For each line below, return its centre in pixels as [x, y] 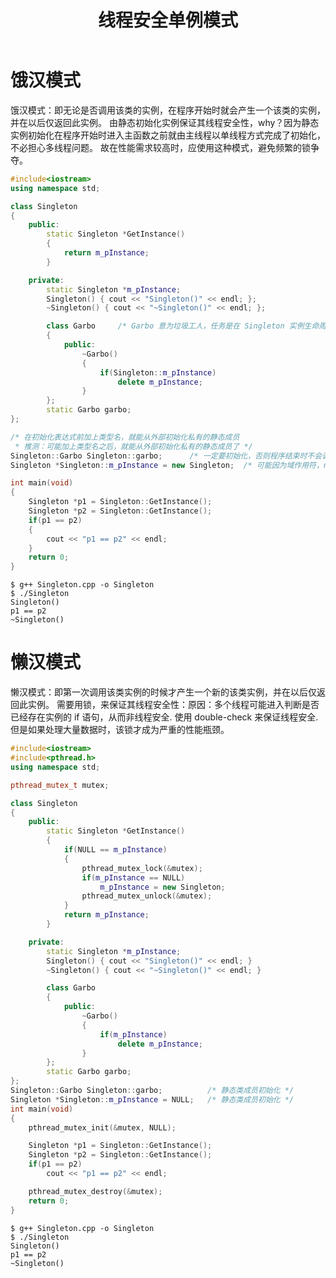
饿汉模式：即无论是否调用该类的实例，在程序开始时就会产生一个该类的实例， [168, 110]
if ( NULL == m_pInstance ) [115, 850]
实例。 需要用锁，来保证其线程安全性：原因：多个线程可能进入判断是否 [173, 705]
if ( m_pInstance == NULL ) [133, 877]
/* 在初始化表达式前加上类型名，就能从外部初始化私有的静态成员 [125, 437]
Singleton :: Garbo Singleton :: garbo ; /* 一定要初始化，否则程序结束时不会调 [170, 456]
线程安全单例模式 [167, 20]
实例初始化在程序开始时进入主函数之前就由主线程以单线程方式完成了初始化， [168, 135]
